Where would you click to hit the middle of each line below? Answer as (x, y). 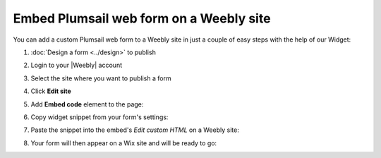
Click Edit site (51, 91)
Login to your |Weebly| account (77, 65)
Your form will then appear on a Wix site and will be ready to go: (124, 143)
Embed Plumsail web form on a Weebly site (142, 18)
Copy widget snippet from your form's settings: (99, 117)
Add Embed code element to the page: (87, 104)
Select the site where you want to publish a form (101, 78)
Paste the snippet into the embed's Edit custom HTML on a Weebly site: (135, 130)
